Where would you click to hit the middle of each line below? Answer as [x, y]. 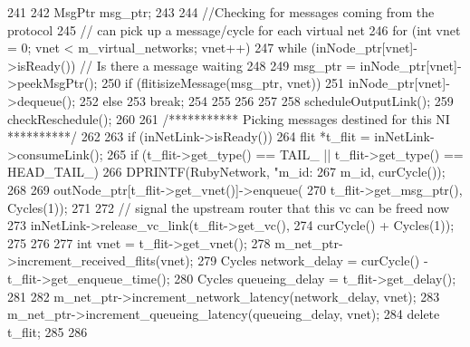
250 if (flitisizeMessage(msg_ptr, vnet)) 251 [223, 83]
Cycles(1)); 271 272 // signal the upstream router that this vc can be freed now [229, 207]
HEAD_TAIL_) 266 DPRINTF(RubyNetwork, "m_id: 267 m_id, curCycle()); [226, 172]
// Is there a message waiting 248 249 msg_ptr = [217, 65]
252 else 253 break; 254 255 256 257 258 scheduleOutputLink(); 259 [266, 100]
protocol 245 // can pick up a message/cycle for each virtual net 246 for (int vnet [234, 29]
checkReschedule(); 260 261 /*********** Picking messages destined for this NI [229, 118]
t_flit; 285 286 [48, 331]
